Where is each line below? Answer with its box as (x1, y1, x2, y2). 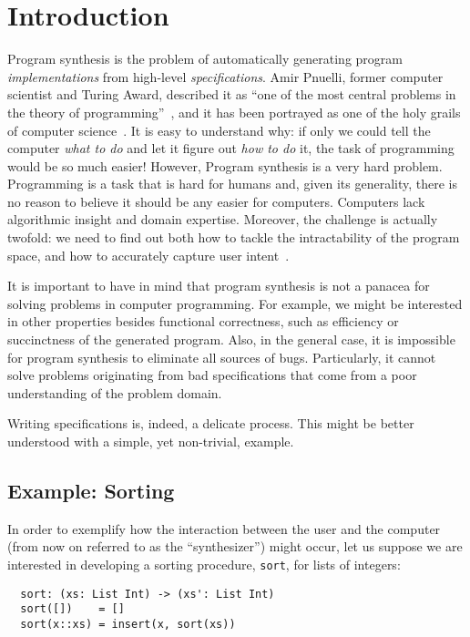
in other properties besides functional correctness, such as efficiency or (7, 312, 399, 331)
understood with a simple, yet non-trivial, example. (7, 432, 294, 450)
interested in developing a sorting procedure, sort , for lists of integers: (7, 554, 401, 573)
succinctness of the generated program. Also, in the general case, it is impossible (7, 330, 455, 349)
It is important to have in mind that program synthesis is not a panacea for (7, 276, 430, 295)
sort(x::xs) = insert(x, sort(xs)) (20, 617, 236, 631)
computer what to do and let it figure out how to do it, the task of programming (7, 139, 455, 158)
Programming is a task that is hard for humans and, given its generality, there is (7, 174, 458, 193)
